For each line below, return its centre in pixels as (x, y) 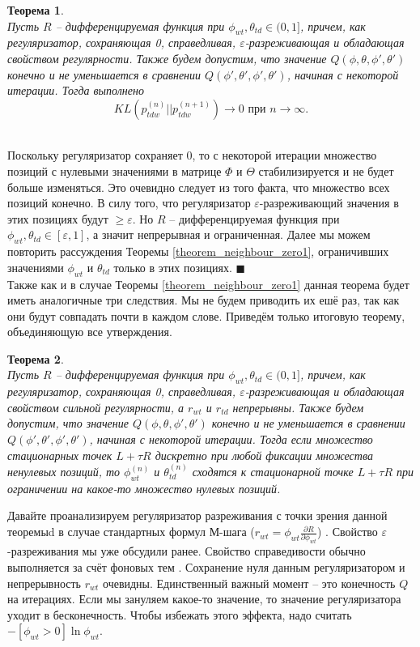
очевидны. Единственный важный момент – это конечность (249, 583)
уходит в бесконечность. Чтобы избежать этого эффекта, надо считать (180, 614)
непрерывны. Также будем (298, 407)
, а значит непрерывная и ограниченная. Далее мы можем (228, 234)
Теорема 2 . (36, 358)
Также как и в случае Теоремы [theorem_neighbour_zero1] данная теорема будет (208, 284)
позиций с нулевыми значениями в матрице (115, 170)
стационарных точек (60, 455)
